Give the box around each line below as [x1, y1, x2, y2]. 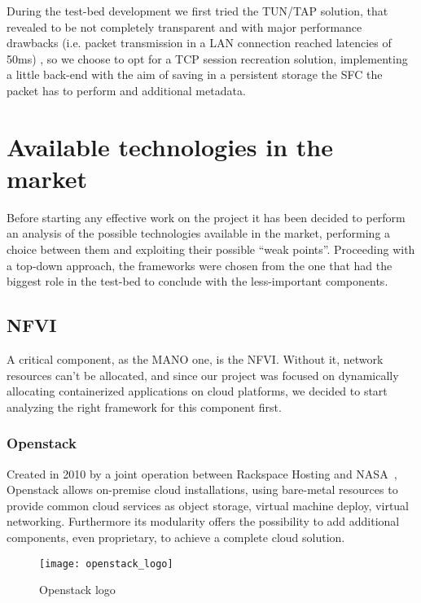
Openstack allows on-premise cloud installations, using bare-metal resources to [7, 481, 398, 498]
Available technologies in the [7, 129, 333, 163]
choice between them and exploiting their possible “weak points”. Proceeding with [7, 241, 415, 258]
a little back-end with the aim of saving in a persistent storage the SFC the [7, 66, 383, 83]
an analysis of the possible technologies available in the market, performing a [7, 225, 391, 242]
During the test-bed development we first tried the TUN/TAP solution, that [7, 2, 388, 19]
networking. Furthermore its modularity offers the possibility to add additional [7, 513, 400, 530]
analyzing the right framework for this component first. [7, 398, 282, 415]
